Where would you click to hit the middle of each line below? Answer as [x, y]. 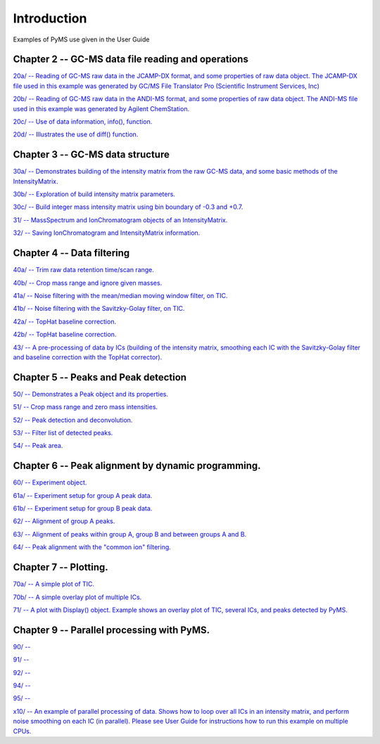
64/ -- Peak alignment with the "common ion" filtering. [92, 547]
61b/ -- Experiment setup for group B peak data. [83, 508]
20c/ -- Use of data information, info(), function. [83, 122]
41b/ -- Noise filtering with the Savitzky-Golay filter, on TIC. [99, 309]
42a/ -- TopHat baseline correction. [64, 321]
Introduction [50, 18]
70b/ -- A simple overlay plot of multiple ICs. [77, 597]
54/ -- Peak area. [38, 446]
